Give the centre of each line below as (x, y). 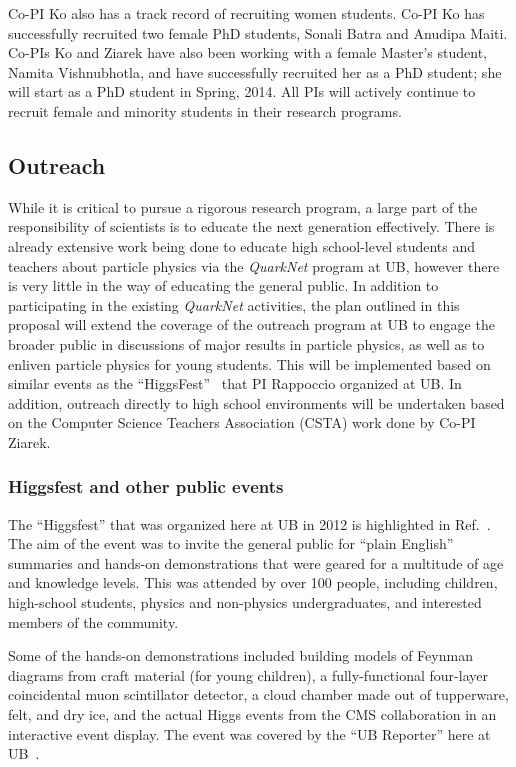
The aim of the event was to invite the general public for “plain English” (231, 543)
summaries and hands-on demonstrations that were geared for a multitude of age (256, 562)
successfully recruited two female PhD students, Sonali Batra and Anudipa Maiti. (258, 32)
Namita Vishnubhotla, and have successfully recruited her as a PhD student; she (255, 71)
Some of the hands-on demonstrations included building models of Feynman (240, 655)
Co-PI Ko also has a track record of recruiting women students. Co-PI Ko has (246, 13)
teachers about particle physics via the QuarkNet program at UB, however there (254, 265)
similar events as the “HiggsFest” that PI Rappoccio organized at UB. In (235, 383)
